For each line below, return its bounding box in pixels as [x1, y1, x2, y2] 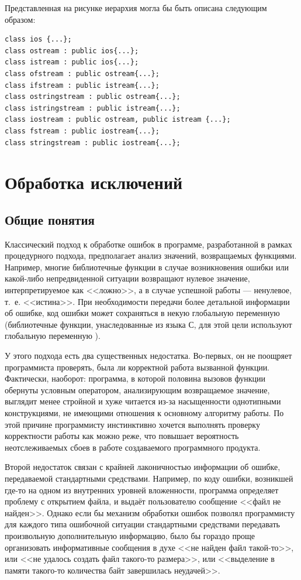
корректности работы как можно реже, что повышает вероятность [5, 430, 239, 442]
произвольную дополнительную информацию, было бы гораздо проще [5, 529, 255, 541]
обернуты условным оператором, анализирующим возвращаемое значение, [5, 383, 270, 396]
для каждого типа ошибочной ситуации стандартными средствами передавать [5, 518, 280, 530]
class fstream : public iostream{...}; [5, 126, 160, 135]
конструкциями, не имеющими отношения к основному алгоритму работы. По [5, 407, 284, 419]
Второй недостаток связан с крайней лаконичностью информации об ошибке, [5, 461, 281, 473]
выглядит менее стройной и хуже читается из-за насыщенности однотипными [5, 395, 281, 407]
